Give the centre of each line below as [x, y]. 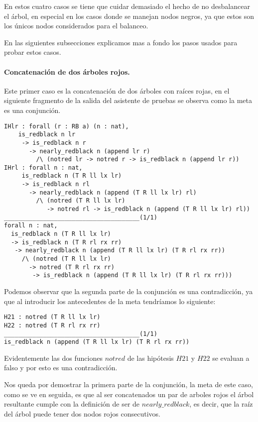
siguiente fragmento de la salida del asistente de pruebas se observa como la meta [128, 100]
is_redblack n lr [47, 135]
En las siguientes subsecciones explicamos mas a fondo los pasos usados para [121, 42]
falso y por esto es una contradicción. [61, 368]
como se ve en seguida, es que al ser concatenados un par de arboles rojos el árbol [129, 394]
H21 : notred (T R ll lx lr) [52, 317]
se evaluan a [231, 358]
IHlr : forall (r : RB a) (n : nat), [66, 126]
